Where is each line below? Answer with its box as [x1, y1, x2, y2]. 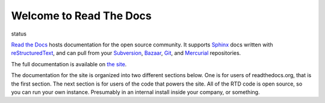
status [11, 30, 27, 37]
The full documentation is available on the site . [11, 60, 127, 67]
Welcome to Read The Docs [11, 9, 152, 22]
